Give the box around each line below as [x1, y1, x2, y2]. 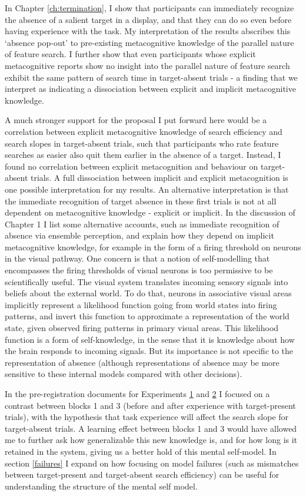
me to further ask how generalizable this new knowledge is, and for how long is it [5, 434, 298, 446]
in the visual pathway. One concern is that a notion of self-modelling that [5, 252, 270, 264]
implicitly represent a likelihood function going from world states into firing [5, 298, 277, 310]
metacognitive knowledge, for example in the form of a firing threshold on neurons [5, 240, 301, 253]
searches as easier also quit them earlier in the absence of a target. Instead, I [5, 148, 281, 161]
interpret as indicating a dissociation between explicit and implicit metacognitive [5, 82, 296, 95]
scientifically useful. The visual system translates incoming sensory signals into [5, 275, 288, 287]
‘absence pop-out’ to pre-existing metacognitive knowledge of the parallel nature [5, 36, 294, 48]
